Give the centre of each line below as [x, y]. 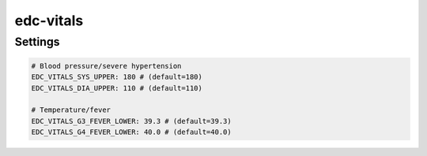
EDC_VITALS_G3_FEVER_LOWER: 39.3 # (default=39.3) [132, 121]
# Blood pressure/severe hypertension [106, 66]
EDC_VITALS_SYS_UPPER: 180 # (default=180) [117, 77]
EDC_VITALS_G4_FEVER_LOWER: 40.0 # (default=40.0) [132, 132]
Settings [37, 42]
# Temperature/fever [71, 110]
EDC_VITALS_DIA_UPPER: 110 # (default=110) [117, 88]
